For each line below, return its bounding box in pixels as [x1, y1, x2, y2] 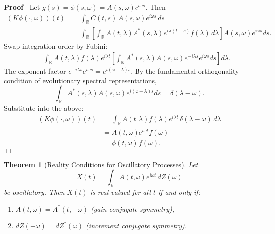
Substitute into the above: [4, 103, 84, 113]
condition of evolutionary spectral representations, [4, 75, 157, 85]
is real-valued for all [90, 187, 151, 197]
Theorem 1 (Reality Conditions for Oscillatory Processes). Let [4, 159, 198, 169]
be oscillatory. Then [4, 187, 65, 197]
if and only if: [158, 187, 200, 197]
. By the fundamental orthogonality [131, 66, 239, 76]
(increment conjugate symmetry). [86, 220, 187, 231]
